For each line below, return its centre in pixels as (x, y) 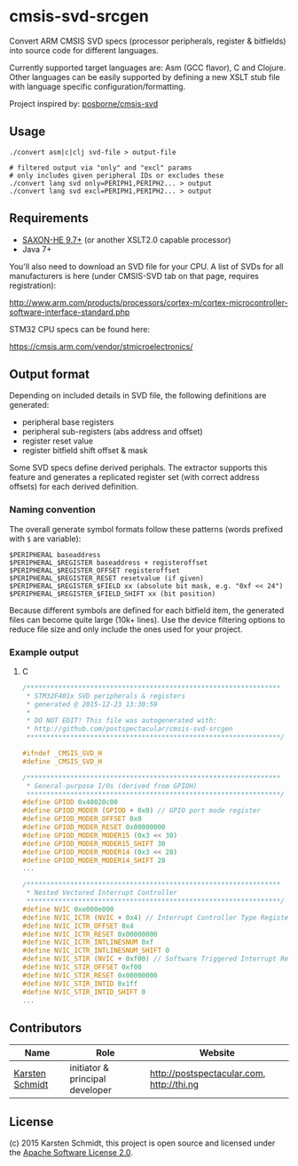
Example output (44, 652)
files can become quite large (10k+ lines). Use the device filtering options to (147, 619)
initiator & (89, 1068)
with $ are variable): (45, 539)
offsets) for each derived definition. (74, 487)
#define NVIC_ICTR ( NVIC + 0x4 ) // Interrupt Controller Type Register (157, 917)
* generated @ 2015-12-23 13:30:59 (92, 704)
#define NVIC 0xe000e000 (68, 909)
